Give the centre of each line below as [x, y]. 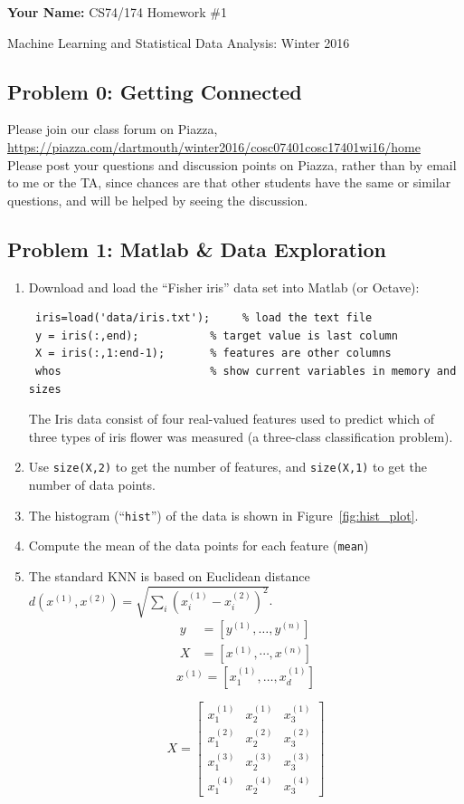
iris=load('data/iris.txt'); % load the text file [204, 318]
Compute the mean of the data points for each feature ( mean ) [199, 546]
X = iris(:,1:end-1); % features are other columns [213, 354]
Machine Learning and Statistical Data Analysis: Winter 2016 [179, 42]
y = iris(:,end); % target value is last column [216, 335]
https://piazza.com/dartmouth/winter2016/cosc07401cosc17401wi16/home [214, 146]
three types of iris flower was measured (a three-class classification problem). [241, 436]
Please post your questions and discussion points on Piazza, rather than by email [232, 164]
